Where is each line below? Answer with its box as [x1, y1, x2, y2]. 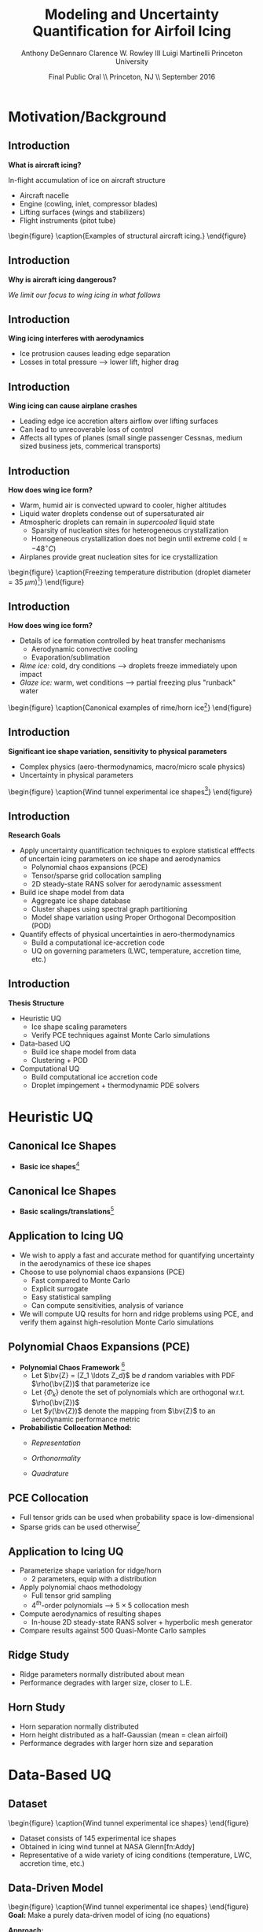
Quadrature [31, 1469, 69, 1478]
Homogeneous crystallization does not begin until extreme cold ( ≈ [31, 534, 248, 543]
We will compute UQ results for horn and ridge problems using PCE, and [19, 1309, 254, 1318]
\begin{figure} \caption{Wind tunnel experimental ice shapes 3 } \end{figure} [8, 786, 253, 797]
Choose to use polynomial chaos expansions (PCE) [19, 1267, 185, 1276]
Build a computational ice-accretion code [31, 938, 165, 947]
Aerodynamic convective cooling [31, 645, 138, 654]
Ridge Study [8, 1648, 70, 1662]
